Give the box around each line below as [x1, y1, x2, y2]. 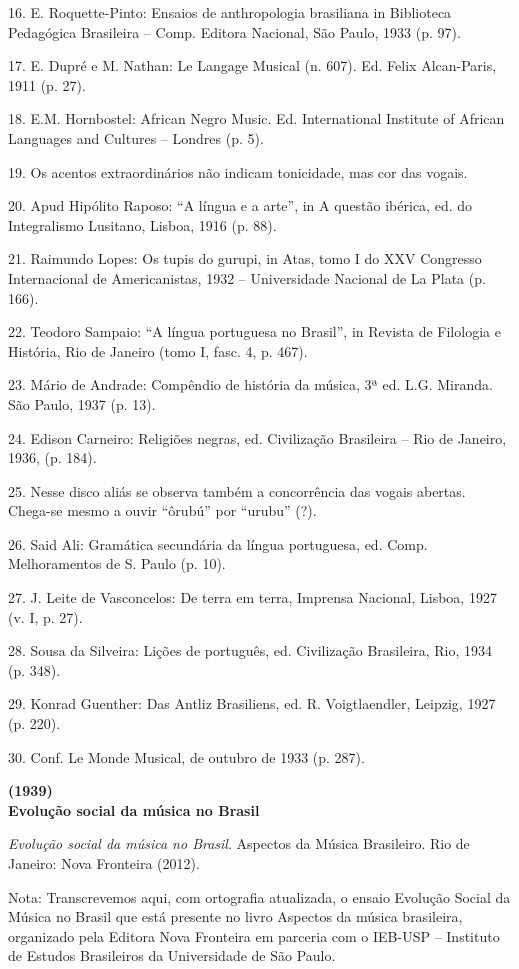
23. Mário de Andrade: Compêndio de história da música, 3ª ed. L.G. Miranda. [8, 374, 493, 395]
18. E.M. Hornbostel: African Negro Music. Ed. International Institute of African [8, 108, 505, 129]
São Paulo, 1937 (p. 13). [8, 393, 156, 414]
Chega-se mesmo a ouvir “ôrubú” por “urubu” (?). [8, 500, 317, 521]
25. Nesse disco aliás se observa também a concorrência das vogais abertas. [8, 480, 466, 501]
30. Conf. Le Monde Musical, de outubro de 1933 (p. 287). [8, 746, 365, 767]
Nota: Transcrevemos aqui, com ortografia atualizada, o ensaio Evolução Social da [8, 886, 511, 907]
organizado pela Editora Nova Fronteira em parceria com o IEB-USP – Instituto [8, 925, 500, 946]
